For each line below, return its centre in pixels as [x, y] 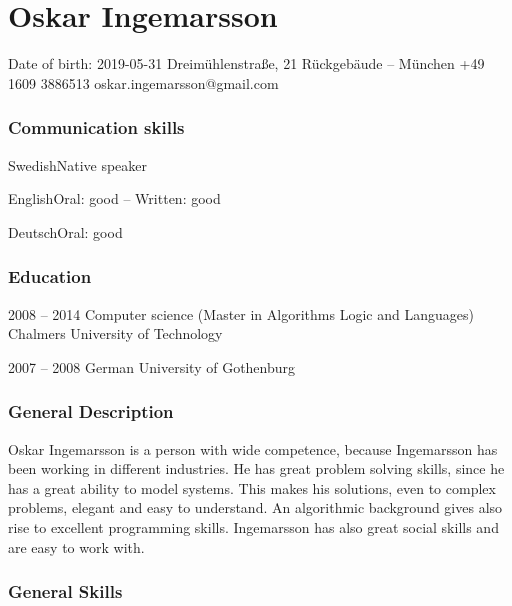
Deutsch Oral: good [65, 231]
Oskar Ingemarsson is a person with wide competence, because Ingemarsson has [253, 448]
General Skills [65, 591]
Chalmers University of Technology [115, 333]
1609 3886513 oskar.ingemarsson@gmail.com [143, 82]
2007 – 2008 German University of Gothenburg [152, 366]
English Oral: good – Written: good [114, 198]
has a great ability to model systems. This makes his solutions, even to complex [252, 487]
